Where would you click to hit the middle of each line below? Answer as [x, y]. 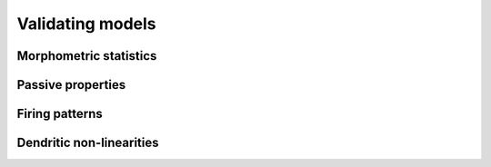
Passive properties [71, 85]
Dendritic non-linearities [88, 143]
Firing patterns [60, 114]
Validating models [86, 24]
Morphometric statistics [87, 56]
